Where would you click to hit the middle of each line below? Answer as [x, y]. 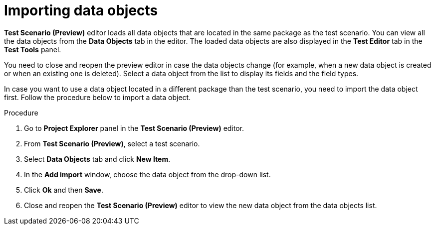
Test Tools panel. [33, 49]
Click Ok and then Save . [64, 190]
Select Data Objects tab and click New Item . [97, 159]
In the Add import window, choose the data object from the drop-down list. [147, 174]
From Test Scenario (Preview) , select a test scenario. [112, 143]
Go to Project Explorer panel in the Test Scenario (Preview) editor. [134, 128]
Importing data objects [81, 10]
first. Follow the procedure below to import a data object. [98, 97]
